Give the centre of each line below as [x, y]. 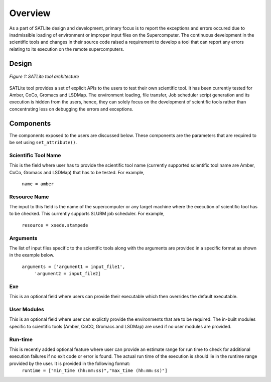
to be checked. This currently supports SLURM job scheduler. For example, [87, 214]
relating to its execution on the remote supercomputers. [67, 49]
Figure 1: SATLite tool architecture [44, 77]
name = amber [38, 184]
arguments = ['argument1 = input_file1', [74, 267]
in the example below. [32, 255]
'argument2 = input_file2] [67, 274]
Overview [30, 13]
